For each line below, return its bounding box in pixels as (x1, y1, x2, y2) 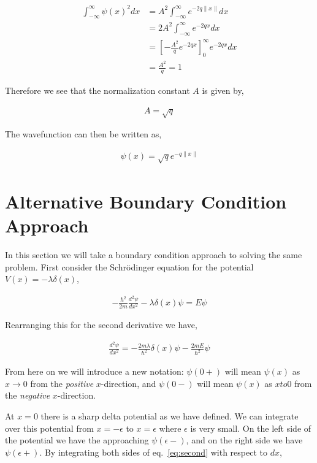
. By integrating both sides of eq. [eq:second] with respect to (39, 445, 267, 458)
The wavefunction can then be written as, (5, 128, 162, 140)
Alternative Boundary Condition (5, 188, 287, 213)
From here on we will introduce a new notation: (5, 365, 184, 378)
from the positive (30, 377, 94, 389)
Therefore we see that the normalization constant (5, 83, 190, 96)
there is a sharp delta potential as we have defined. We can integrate (40, 410, 299, 423)
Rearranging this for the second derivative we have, (5, 318, 197, 331)
